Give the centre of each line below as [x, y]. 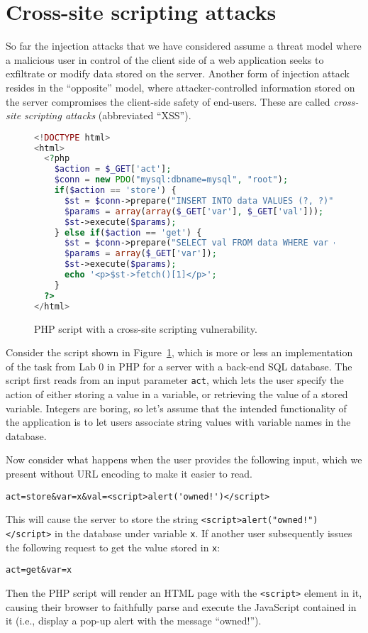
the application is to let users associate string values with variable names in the [178, 422]
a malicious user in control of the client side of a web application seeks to [165, 59]
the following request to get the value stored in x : [113, 547]
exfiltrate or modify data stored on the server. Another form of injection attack [178, 73]
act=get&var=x [39, 570]
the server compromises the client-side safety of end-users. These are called [168, 101]
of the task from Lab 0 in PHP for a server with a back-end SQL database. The [179, 366]
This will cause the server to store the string [102, 519]
